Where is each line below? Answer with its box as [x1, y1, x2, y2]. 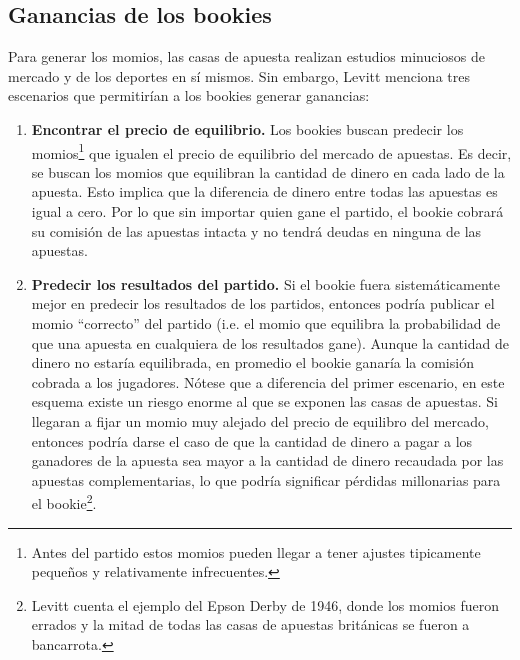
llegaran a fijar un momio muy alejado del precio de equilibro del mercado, [31, 410, 489, 431]
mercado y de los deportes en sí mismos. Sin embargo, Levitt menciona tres [8, 65, 470, 86]
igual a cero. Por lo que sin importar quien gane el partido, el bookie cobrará [31, 201, 504, 222]
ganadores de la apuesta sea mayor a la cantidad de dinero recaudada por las [31, 450, 504, 471]
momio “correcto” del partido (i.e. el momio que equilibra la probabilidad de [31, 312, 501, 333]
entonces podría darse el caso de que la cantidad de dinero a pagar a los [31, 430, 473, 451]
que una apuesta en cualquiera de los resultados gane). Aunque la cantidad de [31, 332, 509, 353]
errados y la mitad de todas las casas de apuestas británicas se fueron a [31, 614, 470, 635]
